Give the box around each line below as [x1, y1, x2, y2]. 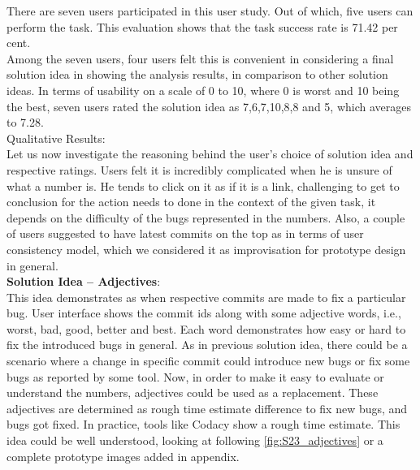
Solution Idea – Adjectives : [6, 273, 161, 290]
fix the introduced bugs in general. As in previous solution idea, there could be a [6, 336, 408, 353]
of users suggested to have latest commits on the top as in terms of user [6, 225, 364, 242]
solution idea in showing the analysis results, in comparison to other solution [6, 66, 388, 83]
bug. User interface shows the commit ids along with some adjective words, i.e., [6, 304, 401, 321]
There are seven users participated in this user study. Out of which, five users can [6, 2, 414, 19]
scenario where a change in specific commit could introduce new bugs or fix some [6, 352, 410, 369]
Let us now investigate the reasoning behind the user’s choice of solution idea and [6, 145, 414, 162]
